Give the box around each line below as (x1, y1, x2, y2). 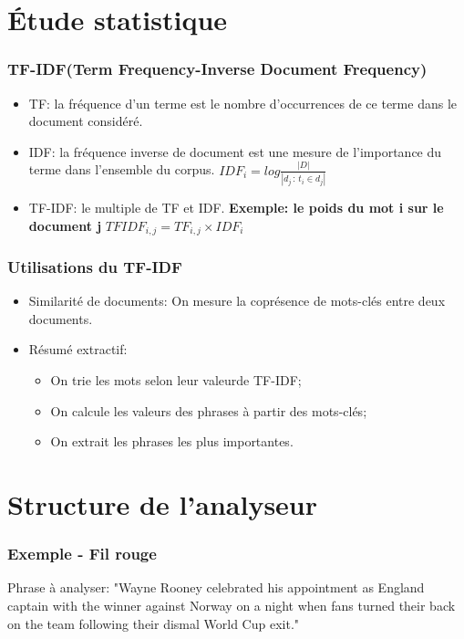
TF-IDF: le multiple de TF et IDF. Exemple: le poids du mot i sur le (28, 198, 444, 216)
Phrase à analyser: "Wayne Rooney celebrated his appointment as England (7, 578, 425, 597)
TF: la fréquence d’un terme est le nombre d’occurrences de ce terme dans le (28, 93, 457, 112)
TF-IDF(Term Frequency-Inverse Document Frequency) (7, 58, 428, 80)
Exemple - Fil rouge (7, 542, 157, 565)
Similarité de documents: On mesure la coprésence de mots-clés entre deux (28, 291, 446, 310)
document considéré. (28, 111, 143, 131)
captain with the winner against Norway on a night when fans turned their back (7, 596, 456, 615)
